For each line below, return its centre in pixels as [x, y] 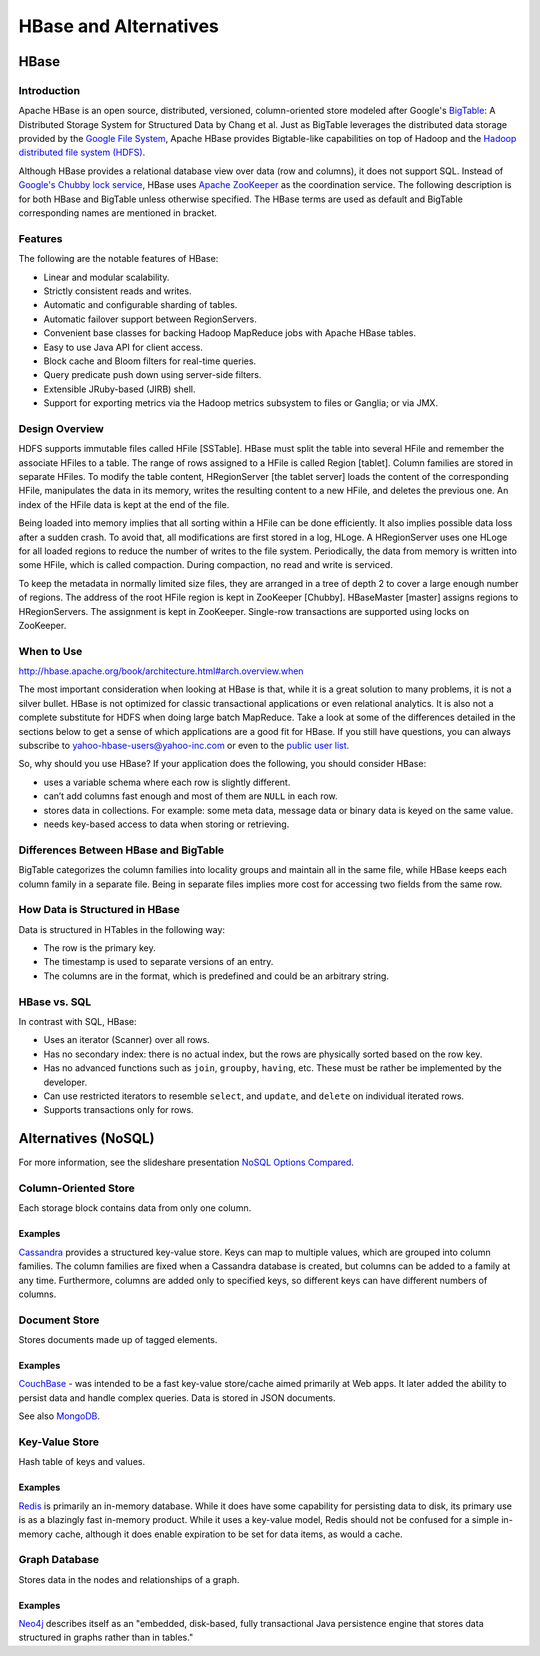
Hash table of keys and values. [81, 1462]
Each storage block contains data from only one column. [135, 1208]
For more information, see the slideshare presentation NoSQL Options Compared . [186, 1162]
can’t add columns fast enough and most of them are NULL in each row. [191, 796]
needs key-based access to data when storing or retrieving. [166, 824]
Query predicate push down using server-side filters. [152, 375]
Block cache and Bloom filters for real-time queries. [150, 361]
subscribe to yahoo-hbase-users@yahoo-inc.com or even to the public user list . [184, 746]
